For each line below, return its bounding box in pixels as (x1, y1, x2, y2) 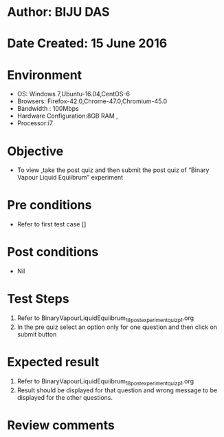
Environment (7, 67, 82, 83)
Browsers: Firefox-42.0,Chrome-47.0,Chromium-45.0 (16, 97, 168, 105)
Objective (7, 143, 64, 159)
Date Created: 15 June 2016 (7, 36, 168, 52)
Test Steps (7, 291, 70, 307)
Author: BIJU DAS (7, 4, 110, 20)
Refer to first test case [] (16, 220, 87, 228)
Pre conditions (7, 198, 92, 213)
